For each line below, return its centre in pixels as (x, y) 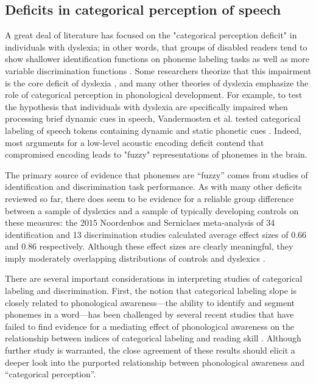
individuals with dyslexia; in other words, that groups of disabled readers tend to (156, 47)
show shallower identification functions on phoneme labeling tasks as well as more (157, 59)
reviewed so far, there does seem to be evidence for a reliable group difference (149, 198)
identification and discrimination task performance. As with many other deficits (153, 187)
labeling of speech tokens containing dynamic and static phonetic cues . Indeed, (153, 130)
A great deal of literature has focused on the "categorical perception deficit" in (151, 35)
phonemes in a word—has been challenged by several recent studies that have (149, 314)
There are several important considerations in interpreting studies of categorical (154, 278)
